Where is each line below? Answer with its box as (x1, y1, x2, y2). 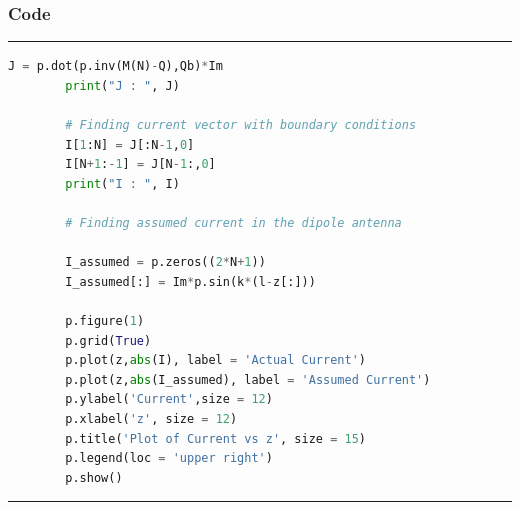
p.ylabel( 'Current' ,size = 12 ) (65, 392, 273, 407)
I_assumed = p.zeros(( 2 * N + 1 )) (65, 255, 266, 270)
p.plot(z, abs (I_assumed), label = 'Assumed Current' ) (65, 372, 431, 387)
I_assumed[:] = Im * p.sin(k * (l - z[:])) (65, 274, 316, 289)
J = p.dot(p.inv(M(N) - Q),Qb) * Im (8, 59, 223, 74)
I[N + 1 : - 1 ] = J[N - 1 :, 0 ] (65, 157, 216, 172)
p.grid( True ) (65, 333, 152, 348)
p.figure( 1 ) (65, 313, 145, 328)
